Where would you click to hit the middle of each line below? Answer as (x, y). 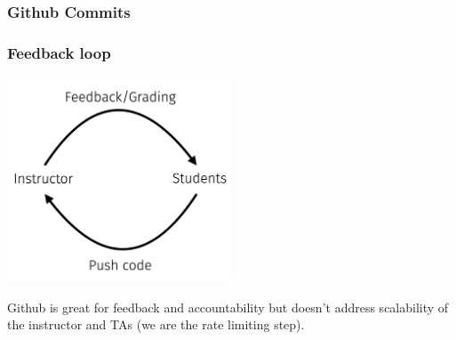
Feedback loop (59, 52)
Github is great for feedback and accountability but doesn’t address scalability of (228, 307)
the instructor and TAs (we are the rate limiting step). (156, 324)
